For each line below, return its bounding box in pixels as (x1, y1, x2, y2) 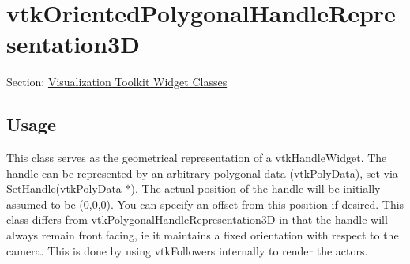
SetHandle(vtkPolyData (6, 180, 122, 197)
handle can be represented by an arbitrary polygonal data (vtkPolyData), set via (6, 164, 398, 181)
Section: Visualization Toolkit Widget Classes (6, 74, 228, 90)
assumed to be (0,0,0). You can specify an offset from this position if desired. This (6, 195, 404, 212)
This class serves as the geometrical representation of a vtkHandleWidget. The (6, 149, 387, 166)
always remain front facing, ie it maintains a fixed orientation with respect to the (6, 227, 399, 243)
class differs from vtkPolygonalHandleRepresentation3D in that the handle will (6, 211, 388, 228)
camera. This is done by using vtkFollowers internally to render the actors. (6, 242, 368, 258)
